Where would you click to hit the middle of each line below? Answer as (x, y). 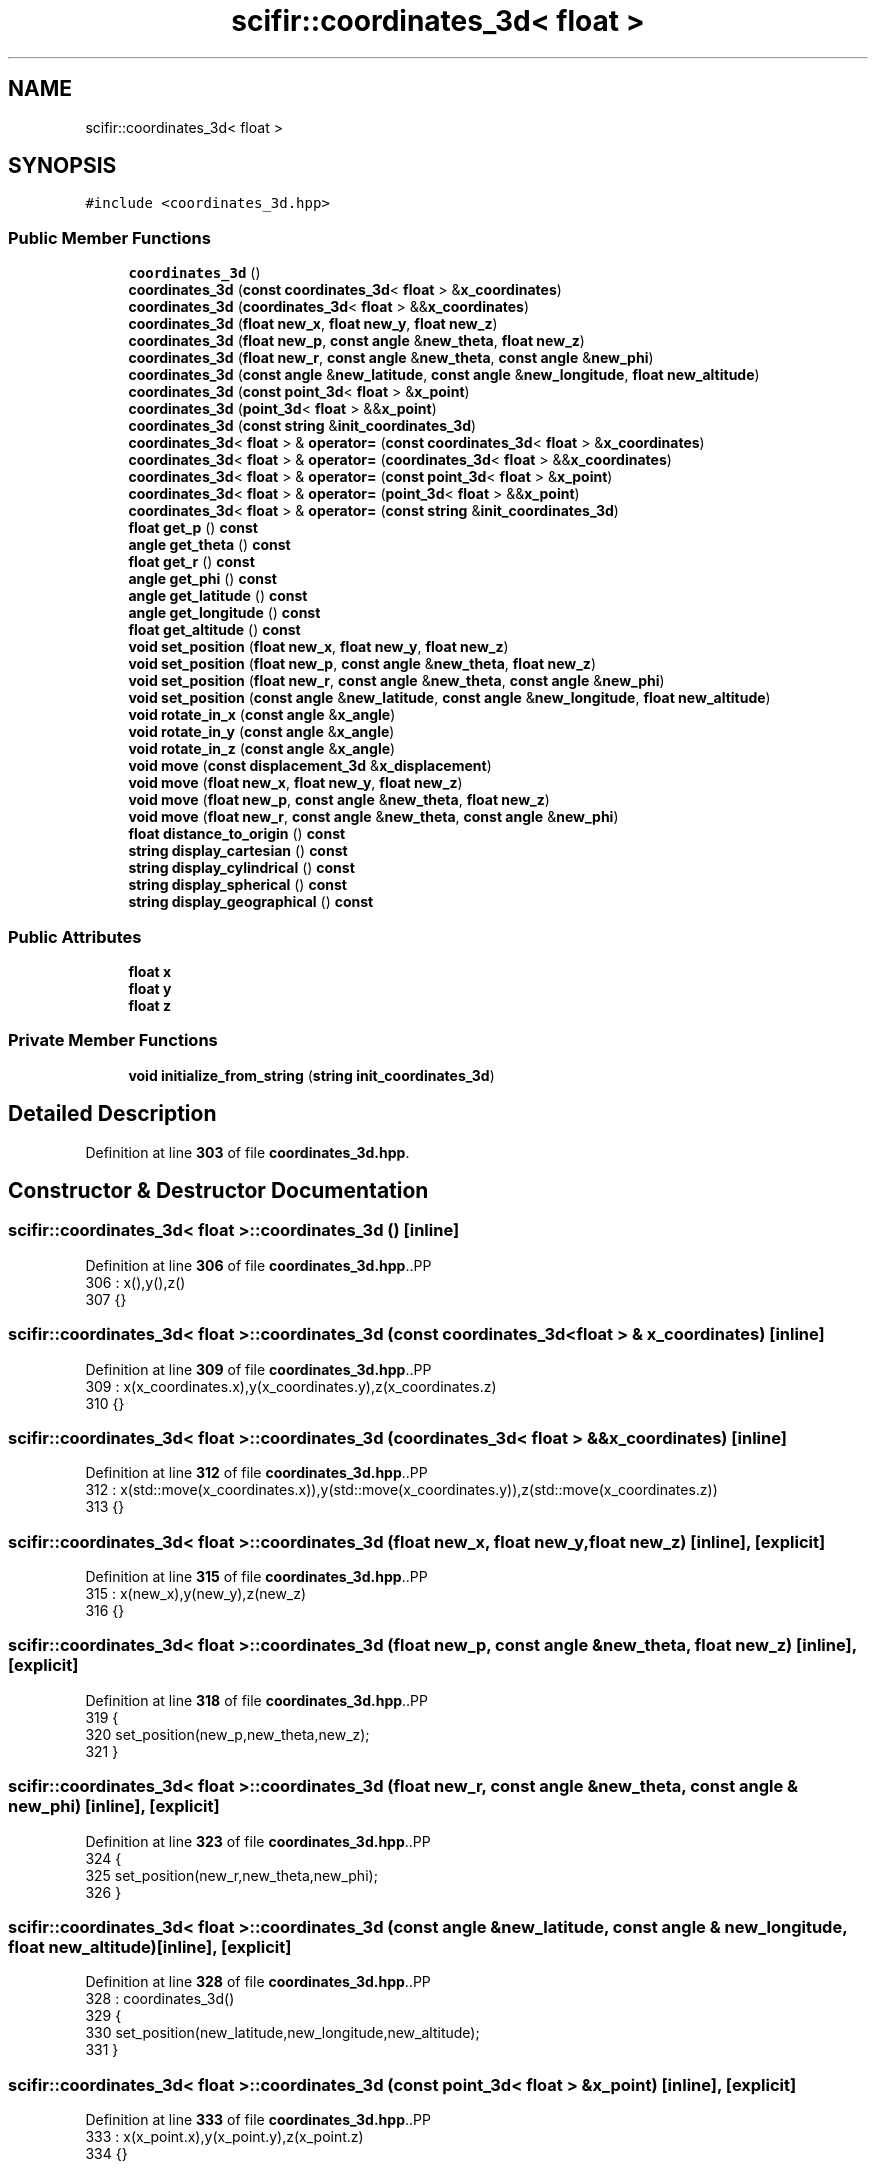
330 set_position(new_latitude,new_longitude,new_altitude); (282, 2033)
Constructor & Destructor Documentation (218, 1190)
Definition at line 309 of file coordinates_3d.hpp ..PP (258, 1369)
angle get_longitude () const (224, 613)
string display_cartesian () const (238, 851)
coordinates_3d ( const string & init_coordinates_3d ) (302, 426)
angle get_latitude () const (218, 596)
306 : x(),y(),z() (135, 1282)
